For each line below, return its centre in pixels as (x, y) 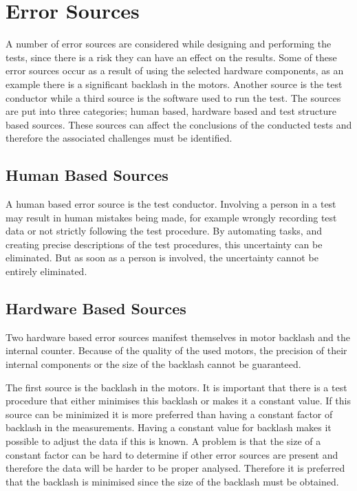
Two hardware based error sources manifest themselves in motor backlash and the (178, 337)
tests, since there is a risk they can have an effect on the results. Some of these (171, 57)
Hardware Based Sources (96, 308)
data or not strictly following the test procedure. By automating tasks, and (164, 231)
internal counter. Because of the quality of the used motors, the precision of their (176, 350)
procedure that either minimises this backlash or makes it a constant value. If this (178, 401)
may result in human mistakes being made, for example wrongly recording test (171, 217)
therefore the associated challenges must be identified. (119, 138)
